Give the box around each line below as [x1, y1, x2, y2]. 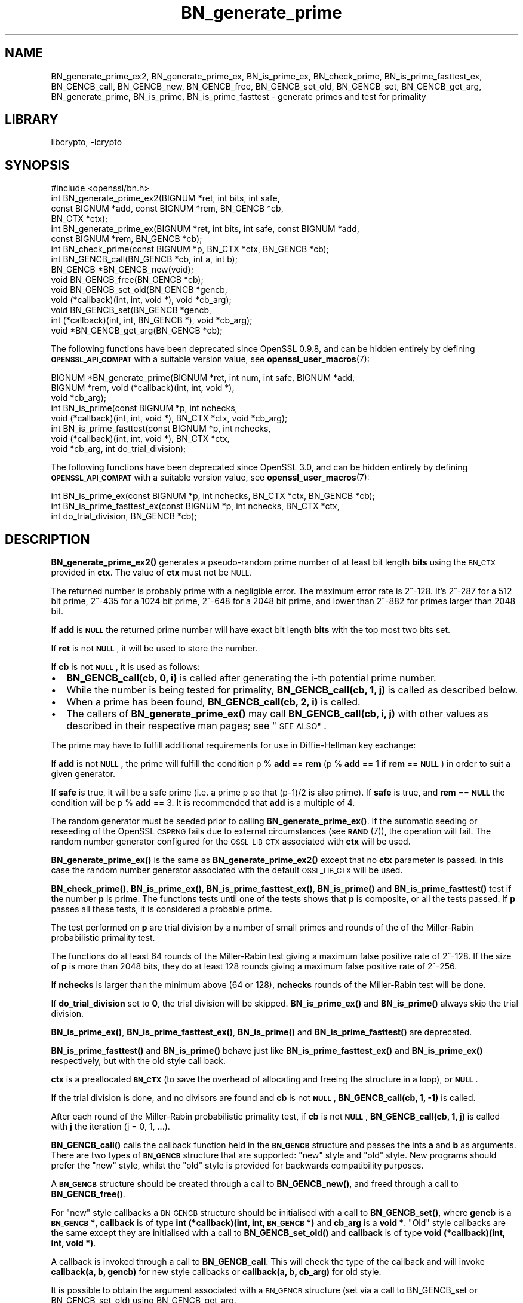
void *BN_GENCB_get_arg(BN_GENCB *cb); [51, 325, 223, 336]
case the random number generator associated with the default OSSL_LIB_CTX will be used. [51, 865, 403, 876]
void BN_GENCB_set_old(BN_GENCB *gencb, [51, 285, 227, 295]
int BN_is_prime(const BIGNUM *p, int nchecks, [51, 403, 238, 414]
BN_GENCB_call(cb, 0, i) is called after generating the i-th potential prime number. [66, 672, 436, 684]
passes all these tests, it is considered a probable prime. [51, 904, 272, 914]
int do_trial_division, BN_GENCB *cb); [51, 511, 197, 522]
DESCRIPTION [5, 531, 90, 547]
